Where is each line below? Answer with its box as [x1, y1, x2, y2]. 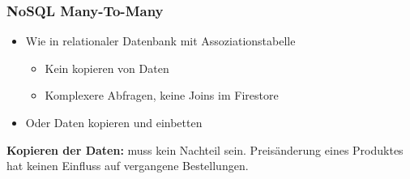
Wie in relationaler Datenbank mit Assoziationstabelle [25, 32, 296, 49]
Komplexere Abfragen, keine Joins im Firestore [45, 87, 279, 104]
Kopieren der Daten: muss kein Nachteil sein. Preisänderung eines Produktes [6, 141, 404, 158]
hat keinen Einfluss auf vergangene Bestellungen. [6, 157, 249, 174]
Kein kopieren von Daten [45, 59, 169, 76]
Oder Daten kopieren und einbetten [25, 114, 203, 130]
